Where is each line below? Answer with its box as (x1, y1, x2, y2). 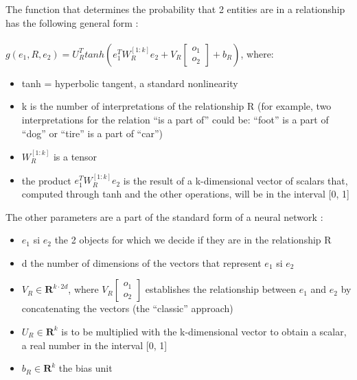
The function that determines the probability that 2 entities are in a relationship (5, 2, 345, 16)
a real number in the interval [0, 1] (21, 337, 168, 352)
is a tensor (53, 149, 97, 163)
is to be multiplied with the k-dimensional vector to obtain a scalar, (61, 324, 347, 338)
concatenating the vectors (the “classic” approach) (21, 301, 233, 316)
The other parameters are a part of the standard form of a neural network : (5, 209, 323, 224)
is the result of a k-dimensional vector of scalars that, (123, 173, 348, 187)
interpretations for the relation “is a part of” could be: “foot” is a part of (21, 112, 329, 126)
